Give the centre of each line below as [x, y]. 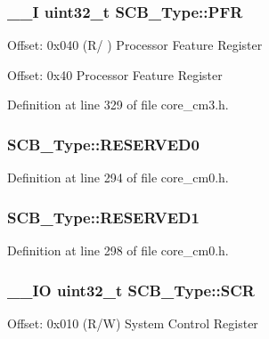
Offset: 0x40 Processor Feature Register [115, 74]
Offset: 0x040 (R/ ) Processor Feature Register [135, 45]
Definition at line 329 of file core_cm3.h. [118, 105]
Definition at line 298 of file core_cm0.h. [118, 250]
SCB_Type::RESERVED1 [103, 217]
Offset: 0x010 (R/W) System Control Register [133, 323]
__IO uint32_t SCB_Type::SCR [131, 290]
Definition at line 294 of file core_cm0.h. [118, 178]
